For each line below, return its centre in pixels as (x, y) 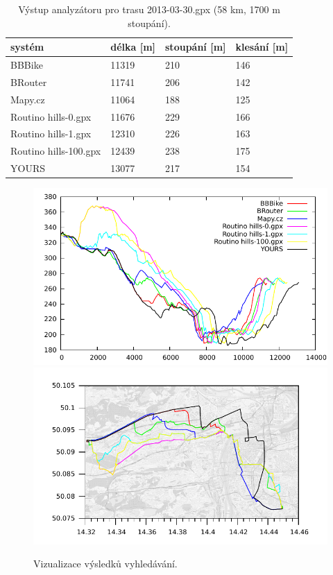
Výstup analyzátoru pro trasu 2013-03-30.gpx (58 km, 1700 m (149, 9)
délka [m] (133, 47)
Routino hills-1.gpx (51, 134)
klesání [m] (262, 47)
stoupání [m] (196, 47)
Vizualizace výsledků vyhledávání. (105, 564)
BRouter (29, 81)
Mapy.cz (28, 99)
